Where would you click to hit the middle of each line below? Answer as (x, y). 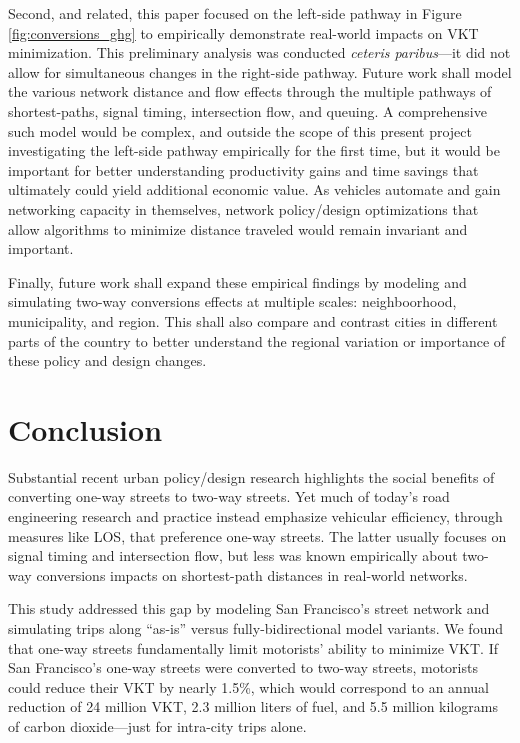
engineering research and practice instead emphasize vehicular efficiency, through (255, 516)
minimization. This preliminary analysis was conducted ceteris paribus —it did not (259, 52)
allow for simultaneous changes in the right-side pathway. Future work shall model (260, 71)
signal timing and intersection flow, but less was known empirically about (233, 555)
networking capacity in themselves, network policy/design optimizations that (243, 208)
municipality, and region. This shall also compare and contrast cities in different (253, 320)
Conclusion (85, 428)
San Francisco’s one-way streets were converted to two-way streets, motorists (243, 667)
